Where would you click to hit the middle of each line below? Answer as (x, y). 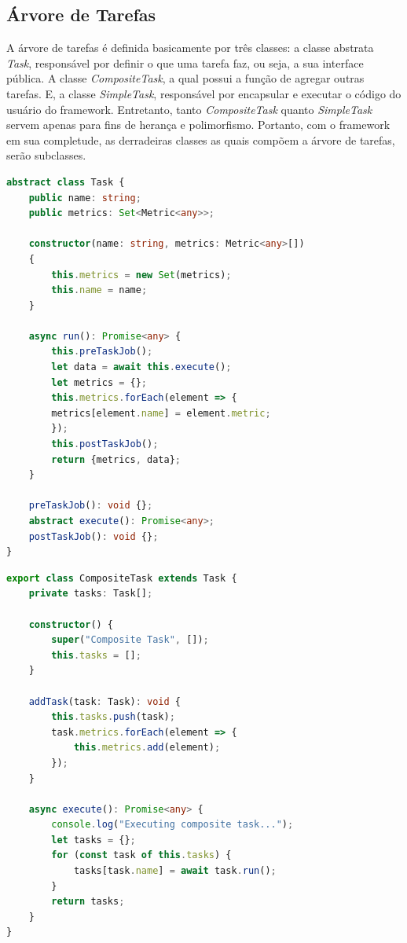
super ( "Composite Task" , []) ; (130, 640)
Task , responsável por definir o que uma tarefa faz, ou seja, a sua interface (185, 62)
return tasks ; (88, 902)
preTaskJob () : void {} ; (91, 506)
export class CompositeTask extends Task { (122, 578)
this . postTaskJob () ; (105, 444)
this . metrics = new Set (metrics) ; (141, 275)
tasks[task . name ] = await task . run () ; (175, 871)
